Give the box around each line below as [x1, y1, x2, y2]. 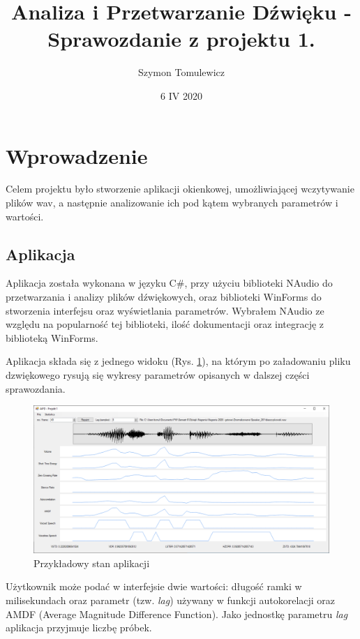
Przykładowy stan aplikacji [33, 555, 150, 570]
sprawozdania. [6, 381, 66, 396]
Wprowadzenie [6, 141, 148, 170]
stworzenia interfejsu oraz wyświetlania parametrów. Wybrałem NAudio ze [6, 303, 324, 317]
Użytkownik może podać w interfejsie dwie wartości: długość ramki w [6, 579, 302, 594]
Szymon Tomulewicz [137, 65, 225, 80]
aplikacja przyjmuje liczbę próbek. [6, 620, 152, 635]
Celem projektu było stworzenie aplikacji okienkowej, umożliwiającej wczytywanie [6, 181, 354, 196]
